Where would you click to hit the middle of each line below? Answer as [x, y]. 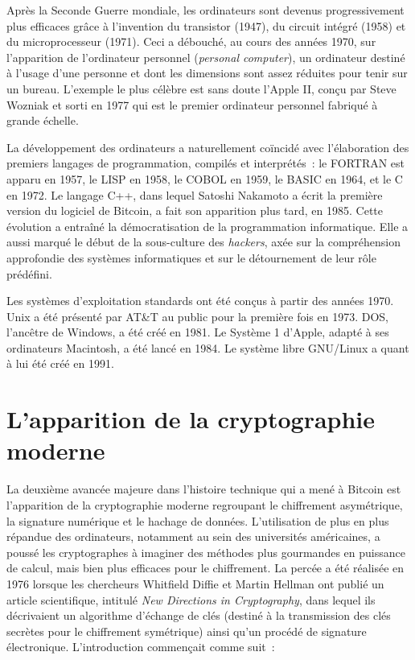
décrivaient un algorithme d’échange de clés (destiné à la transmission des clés [199, 615]
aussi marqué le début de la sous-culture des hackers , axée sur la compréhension [204, 242]
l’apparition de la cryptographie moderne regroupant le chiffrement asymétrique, [205, 504]
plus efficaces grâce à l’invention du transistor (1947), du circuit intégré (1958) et [206, 25]
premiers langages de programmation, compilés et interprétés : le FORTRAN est [206, 163]
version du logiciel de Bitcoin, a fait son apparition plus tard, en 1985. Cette [195, 210]
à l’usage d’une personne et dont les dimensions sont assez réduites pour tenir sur [207, 73]
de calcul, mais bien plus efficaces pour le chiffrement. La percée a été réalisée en [205, 568]
